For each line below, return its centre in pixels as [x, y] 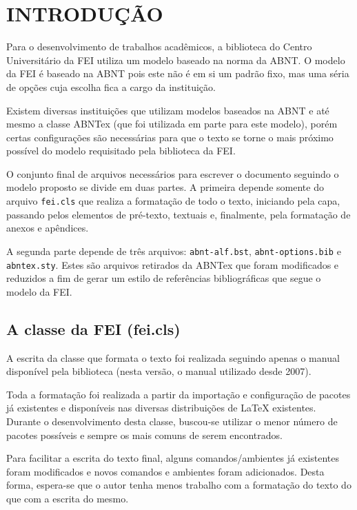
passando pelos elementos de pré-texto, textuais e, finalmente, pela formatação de [178, 214]
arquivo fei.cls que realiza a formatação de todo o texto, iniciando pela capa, [173, 201]
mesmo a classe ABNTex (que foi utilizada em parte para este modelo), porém [172, 124]
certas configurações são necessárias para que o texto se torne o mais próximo [170, 137]
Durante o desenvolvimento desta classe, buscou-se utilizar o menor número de [172, 421]
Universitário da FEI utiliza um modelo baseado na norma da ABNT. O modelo [176, 60]
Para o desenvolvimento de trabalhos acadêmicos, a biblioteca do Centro [159, 47]
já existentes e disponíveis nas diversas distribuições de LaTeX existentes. [161, 408]
